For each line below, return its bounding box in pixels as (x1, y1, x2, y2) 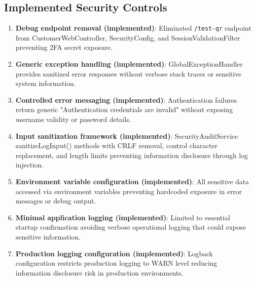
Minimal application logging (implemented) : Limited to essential (15, 212, 230, 222)
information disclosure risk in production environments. (15, 267, 183, 278)
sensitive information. (15, 231, 81, 241)
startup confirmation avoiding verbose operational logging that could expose (15, 222, 246, 232)
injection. (15, 160, 44, 170)
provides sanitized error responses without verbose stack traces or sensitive (15, 68, 242, 79)
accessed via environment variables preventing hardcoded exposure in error (15, 186, 242, 196)
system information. (15, 78, 76, 88)
